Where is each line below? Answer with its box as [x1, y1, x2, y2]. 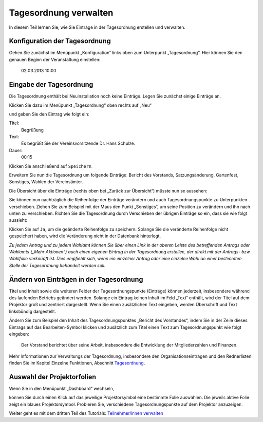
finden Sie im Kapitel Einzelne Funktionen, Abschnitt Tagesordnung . [9, 360, 145, 366]
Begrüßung [21, 127, 44, 133]
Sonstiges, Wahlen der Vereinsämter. [9, 179, 83, 185]
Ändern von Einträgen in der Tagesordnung [9, 275, 143, 284]
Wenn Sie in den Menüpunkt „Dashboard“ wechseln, [9, 385, 114, 392]
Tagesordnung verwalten [9, 7, 113, 18]
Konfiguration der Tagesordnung [9, 37, 111, 45]
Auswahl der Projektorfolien [9, 373, 96, 381]
